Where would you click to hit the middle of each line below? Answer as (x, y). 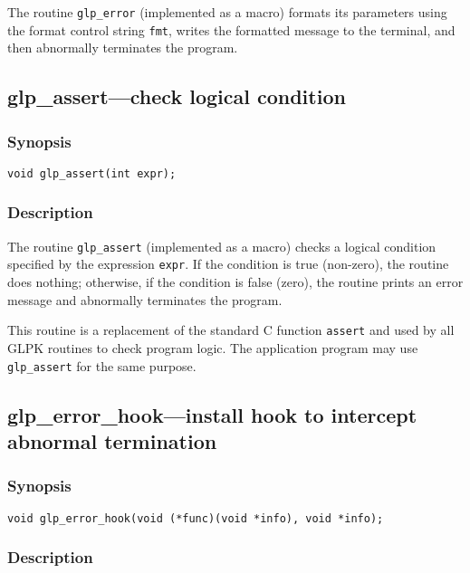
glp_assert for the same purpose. (102, 365)
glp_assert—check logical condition (177, 96)
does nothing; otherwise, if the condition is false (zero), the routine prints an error (235, 282)
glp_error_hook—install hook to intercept (212, 414)
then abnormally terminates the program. (123, 48)
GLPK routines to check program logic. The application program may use (213, 347)
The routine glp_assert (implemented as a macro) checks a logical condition (222, 246)
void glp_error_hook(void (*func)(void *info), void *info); (196, 518)
